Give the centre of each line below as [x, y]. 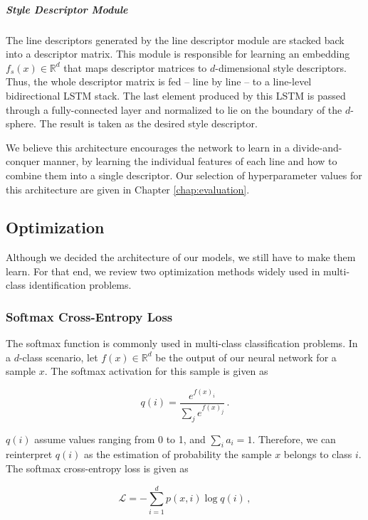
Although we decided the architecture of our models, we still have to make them [181, 257]
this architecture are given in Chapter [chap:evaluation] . [128, 189]
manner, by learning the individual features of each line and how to [190, 161]
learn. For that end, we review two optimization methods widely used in [163, 271]
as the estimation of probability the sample [178, 454]
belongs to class [318, 454]
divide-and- [317, 147]
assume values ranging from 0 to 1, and [120, 439]
